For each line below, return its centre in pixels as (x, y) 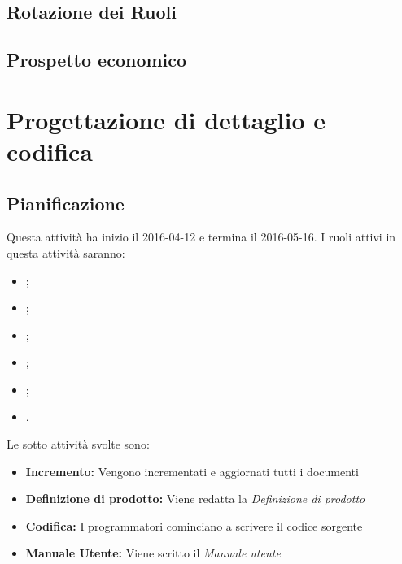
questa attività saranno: (66, 252)
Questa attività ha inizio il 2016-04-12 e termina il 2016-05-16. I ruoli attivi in (201, 237)
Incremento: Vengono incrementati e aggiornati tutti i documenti (192, 471)
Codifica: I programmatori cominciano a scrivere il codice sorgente (194, 525)
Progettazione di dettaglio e (166, 119)
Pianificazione (66, 203)
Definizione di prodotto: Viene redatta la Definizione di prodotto (195, 499)
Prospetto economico (97, 60)
